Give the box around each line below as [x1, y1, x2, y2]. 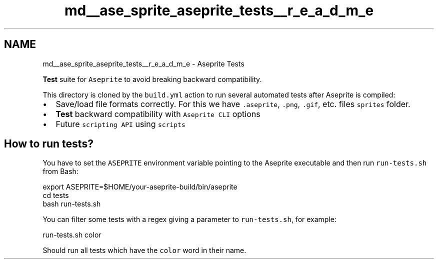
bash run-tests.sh [42, 199, 101, 208]
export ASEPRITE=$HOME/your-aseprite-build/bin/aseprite [42, 182, 237, 191]
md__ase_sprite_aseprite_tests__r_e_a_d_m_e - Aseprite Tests [42, 59, 244, 68]
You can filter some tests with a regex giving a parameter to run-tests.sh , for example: [42, 215, 337, 224]
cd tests [42, 191, 69, 200]
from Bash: [42, 167, 78, 176]
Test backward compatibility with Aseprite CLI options [55, 108, 260, 119]
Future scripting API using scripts [55, 118, 185, 129]
